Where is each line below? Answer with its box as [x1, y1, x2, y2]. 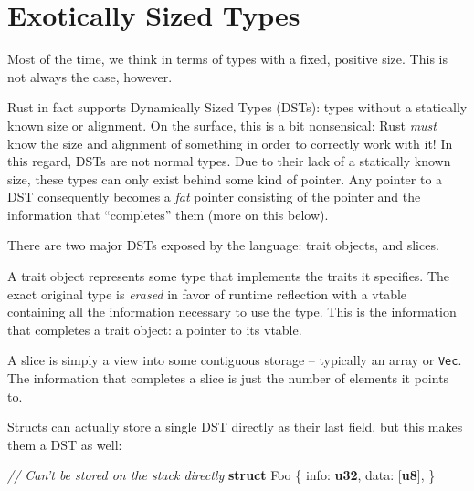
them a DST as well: [7, 434, 122, 454]
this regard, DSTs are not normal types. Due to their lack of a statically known [7, 151, 451, 171]
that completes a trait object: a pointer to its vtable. [7, 319, 302, 339]
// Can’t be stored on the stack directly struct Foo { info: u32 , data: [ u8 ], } [7, 465, 436, 485]
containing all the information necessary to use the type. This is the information [7, 302, 457, 321]
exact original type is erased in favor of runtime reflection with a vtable [7, 284, 407, 303]
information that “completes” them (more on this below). [7, 204, 329, 224]
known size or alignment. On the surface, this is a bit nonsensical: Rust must [7, 115, 437, 134]
